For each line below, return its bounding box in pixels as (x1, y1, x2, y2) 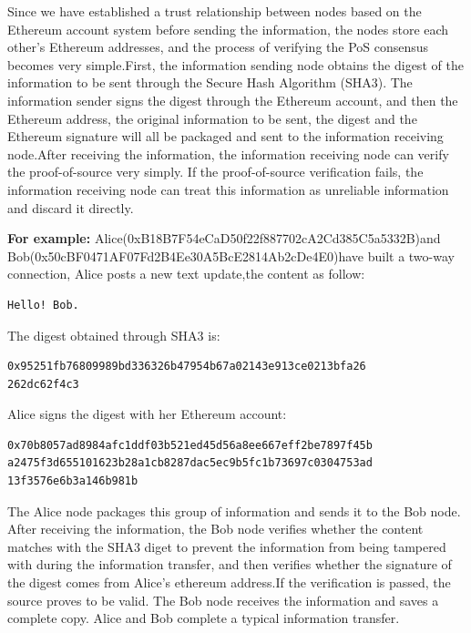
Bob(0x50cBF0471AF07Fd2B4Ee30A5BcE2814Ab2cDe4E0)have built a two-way (7, 246, 455, 265)
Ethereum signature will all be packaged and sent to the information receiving (7, 127, 444, 146)
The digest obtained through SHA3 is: (7, 325, 220, 344)
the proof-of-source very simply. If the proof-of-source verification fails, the (7, 162, 424, 181)
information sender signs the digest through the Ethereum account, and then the (7, 90, 458, 109)
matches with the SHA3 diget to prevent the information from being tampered (7, 536, 446, 556)
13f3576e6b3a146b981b (7, 475, 138, 488)
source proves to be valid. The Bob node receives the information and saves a (7, 590, 439, 609)
